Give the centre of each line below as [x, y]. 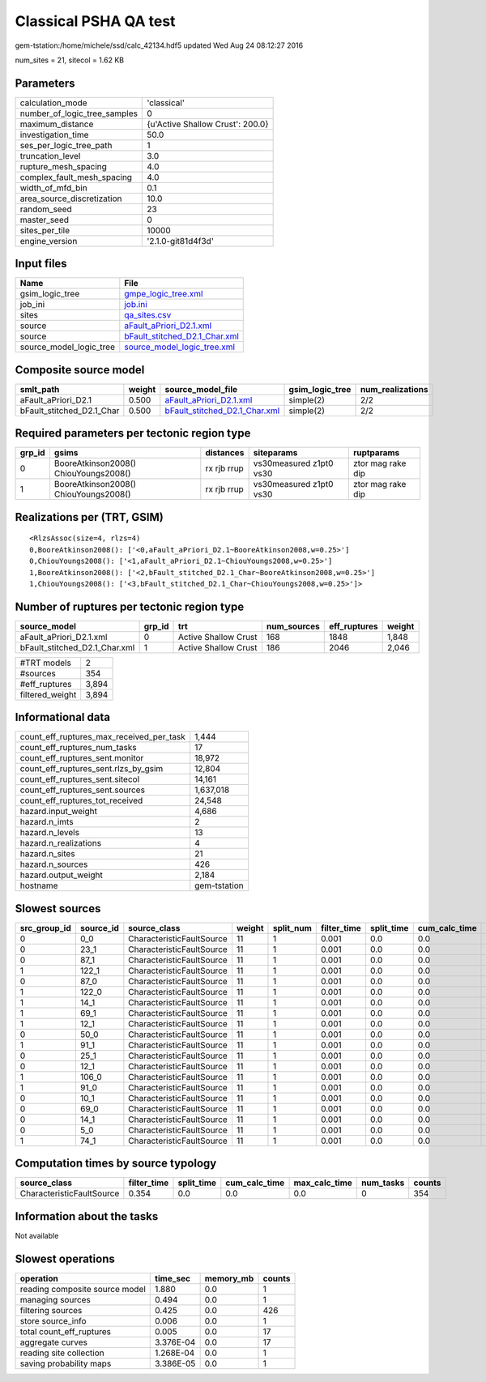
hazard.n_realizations [60, 843]
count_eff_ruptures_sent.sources [83, 790]
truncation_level [50, 156]
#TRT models [46, 663]
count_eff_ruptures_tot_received [81, 800]
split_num [292, 928]
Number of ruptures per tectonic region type [130, 606]
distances [225, 453]
